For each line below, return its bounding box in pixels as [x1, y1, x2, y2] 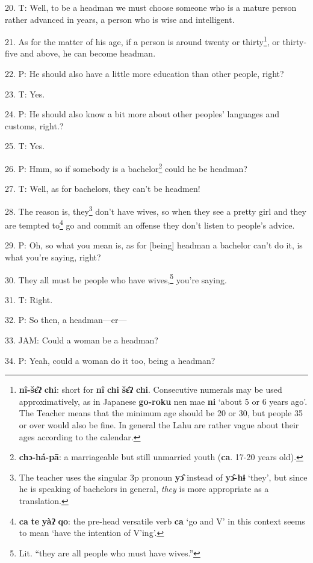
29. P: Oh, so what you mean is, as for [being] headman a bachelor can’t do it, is [5, 239, 303, 251]
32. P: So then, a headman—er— [5, 313, 127, 326]
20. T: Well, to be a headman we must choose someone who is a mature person [5, 1, 297, 13]
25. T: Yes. [5, 140, 45, 152]
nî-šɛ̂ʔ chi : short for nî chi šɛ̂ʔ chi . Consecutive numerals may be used [19, 383, 282, 396]
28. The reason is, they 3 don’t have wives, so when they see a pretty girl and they [5, 203, 306, 217]
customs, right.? [5, 119, 64, 132]
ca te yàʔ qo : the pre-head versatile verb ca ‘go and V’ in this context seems [19, 514, 305, 527]
